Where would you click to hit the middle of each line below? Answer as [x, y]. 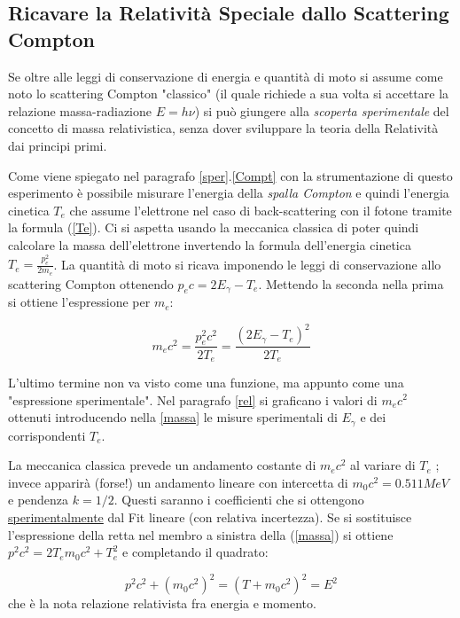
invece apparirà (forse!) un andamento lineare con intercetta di [178, 482]
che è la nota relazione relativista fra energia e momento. [162, 603]
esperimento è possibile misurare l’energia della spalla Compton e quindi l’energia [229, 193]
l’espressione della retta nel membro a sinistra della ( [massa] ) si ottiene [201, 534]
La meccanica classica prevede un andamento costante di [162, 465]
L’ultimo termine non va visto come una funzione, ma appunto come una [206, 382]
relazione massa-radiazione [80, 110]
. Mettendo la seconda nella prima [351, 283]
